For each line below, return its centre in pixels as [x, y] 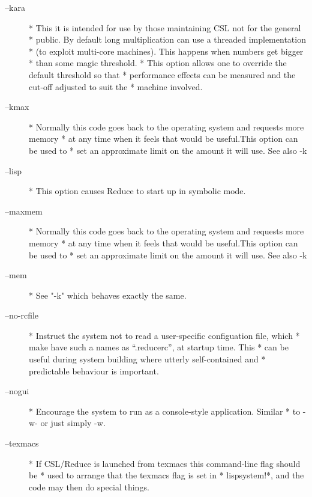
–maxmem [24, 211]
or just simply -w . [73, 423]
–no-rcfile [22, 315]
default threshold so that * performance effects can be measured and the [162, 74]
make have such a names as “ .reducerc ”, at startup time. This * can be [159, 347]
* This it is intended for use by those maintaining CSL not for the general [165, 27]
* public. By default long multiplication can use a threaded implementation [167, 39]
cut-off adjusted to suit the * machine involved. [116, 86]
